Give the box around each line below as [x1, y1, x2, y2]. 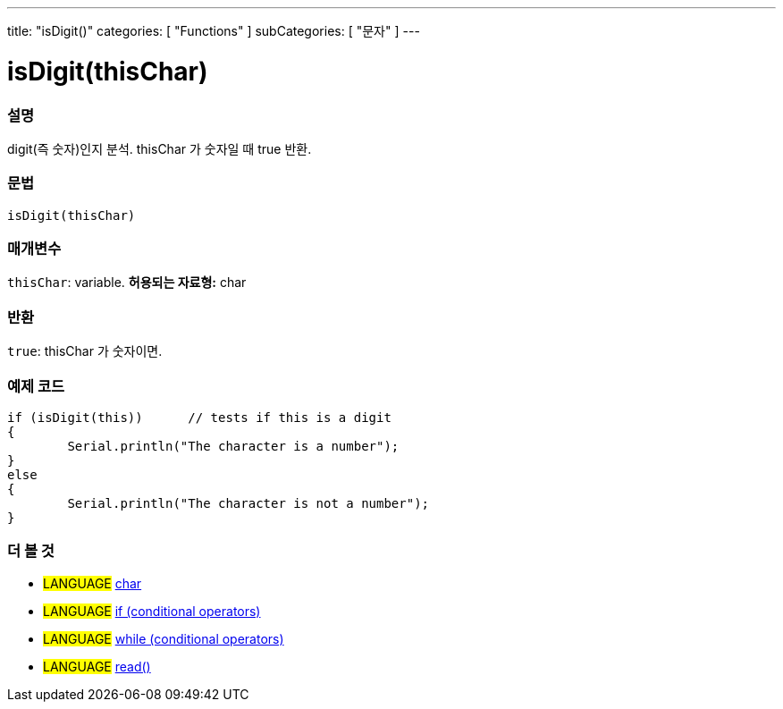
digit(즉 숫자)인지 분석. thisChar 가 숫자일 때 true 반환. [7, 140, 312, 156]
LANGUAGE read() [43, 658, 151, 674]
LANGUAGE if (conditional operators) [43, 603, 261, 619]
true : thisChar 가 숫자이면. [7, 343, 163, 359]
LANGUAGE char [43, 575, 142, 591]
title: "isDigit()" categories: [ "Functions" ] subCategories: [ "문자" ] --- [7, 23, 420, 38]
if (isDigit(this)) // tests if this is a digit [7, 409, 391, 425]
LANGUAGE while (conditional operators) [43, 630, 284, 646]
